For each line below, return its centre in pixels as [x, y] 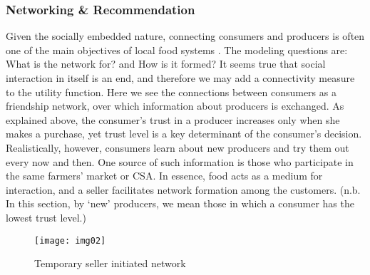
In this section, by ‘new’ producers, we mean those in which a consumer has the [180, 203]
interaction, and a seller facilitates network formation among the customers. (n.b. [183, 189]
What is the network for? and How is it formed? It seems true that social [166, 64]
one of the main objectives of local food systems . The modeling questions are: [177, 50]
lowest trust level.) [46, 217]
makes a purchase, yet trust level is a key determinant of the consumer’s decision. [184, 134]
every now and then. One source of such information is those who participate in [180, 161]
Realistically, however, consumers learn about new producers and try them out [178, 147]
